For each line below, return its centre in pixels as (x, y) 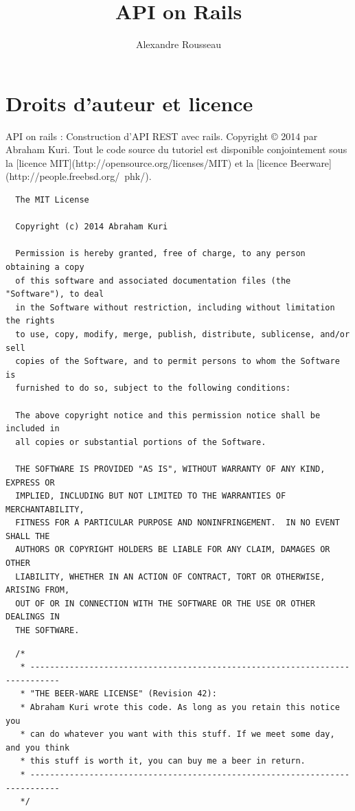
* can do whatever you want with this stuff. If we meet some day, (177, 734)
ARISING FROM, (38, 590)
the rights (30, 321)
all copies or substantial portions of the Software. (141, 442)
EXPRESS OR (30, 482)
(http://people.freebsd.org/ (63, 176)
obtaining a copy (45, 267)
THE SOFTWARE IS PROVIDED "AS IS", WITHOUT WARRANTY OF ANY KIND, (170, 469)
